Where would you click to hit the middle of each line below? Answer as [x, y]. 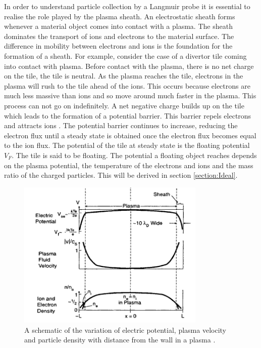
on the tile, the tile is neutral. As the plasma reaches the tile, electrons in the [124, 76]
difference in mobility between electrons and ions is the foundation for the [118, 46]
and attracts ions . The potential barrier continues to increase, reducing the [121, 125]
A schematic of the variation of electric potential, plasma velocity [125, 330]
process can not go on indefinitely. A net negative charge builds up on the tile [124, 105]
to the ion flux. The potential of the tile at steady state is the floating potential [127, 145]
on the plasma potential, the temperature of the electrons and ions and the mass [129, 165]
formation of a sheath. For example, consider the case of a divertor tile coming [125, 55]
